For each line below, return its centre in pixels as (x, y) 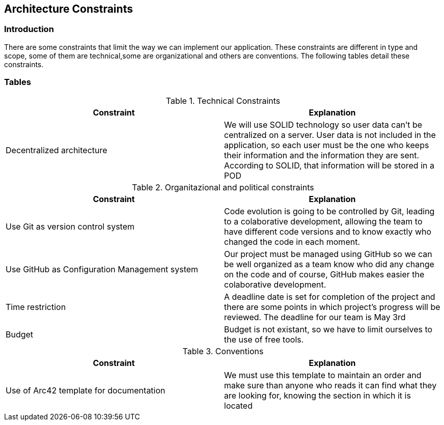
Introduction (29, 29)
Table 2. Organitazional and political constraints (223, 187)
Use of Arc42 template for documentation (86, 390)
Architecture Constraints (68, 9)
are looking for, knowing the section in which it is (317, 395)
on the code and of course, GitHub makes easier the (324, 274)
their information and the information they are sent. (322, 155)
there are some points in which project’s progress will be (332, 307)
